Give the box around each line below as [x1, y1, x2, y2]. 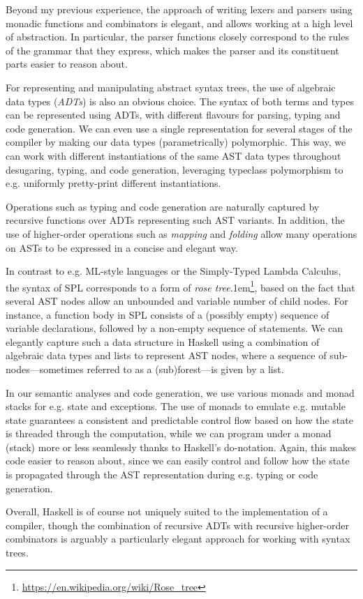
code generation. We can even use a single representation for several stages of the [6, 121, 353, 135]
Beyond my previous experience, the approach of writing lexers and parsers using [6, 2, 353, 16]
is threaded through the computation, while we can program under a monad [6, 426, 332, 441]
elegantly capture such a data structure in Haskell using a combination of [6, 334, 320, 349]
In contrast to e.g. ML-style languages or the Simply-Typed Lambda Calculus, [6, 264, 341, 278]
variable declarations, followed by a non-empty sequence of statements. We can [6, 321, 343, 335]
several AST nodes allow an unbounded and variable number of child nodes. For [6, 293, 348, 308]
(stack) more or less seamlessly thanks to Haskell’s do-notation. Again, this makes [6, 439, 356, 454]
